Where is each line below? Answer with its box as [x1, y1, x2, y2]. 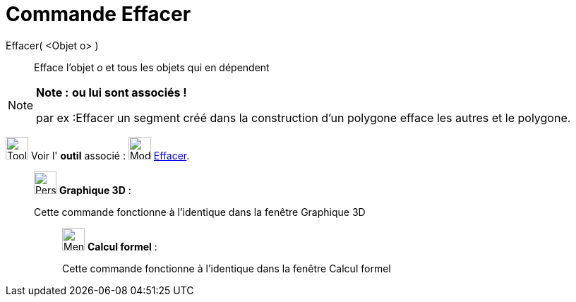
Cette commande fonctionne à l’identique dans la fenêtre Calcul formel [62, 262, 391, 274]
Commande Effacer [6, 2, 191, 26]
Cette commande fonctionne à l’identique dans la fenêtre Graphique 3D [34, 205, 366, 218]
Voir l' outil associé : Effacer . [30, 149, 190, 162]
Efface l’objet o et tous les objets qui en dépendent [34, 61, 270, 73]
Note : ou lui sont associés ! [36, 85, 187, 99]
